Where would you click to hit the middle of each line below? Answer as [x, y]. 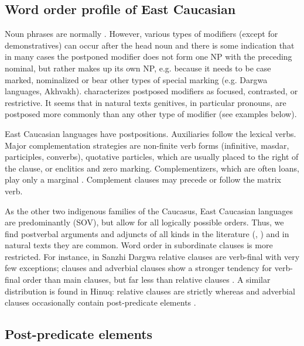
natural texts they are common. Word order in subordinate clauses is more [139, 245]
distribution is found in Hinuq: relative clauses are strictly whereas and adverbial [150, 291]
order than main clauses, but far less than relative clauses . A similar [147, 280]
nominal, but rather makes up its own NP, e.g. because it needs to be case [138, 68]
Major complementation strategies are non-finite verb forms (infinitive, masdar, [147, 145]
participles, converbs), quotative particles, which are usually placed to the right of [152, 157]
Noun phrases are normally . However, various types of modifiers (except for [141, 34]
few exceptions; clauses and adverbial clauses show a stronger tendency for [139, 268]
